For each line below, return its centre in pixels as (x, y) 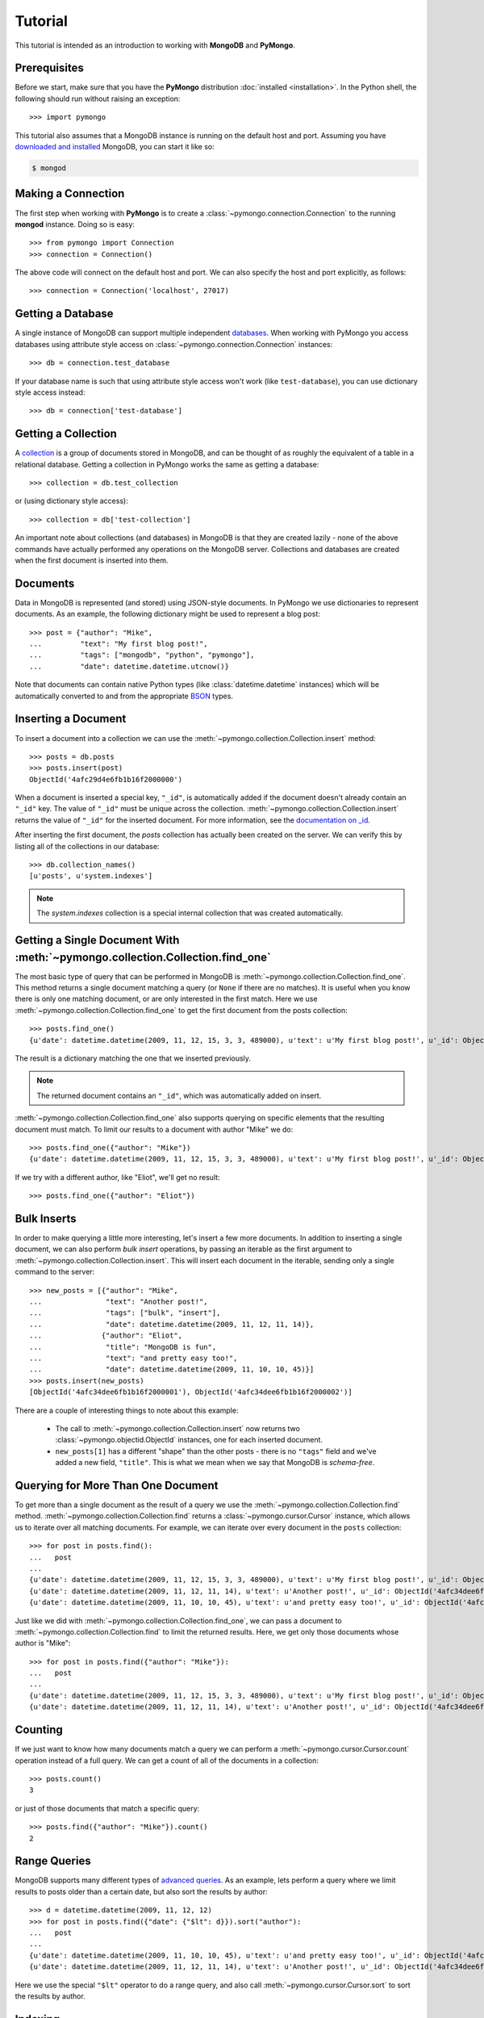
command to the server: (55, 1272)
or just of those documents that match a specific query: (107, 1808)
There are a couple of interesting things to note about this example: (127, 1410)
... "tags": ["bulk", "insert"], (125, 1313)
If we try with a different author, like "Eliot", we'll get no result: (118, 1177)
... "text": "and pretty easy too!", (134, 1358)
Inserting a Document (71, 719)
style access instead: (50, 392)
